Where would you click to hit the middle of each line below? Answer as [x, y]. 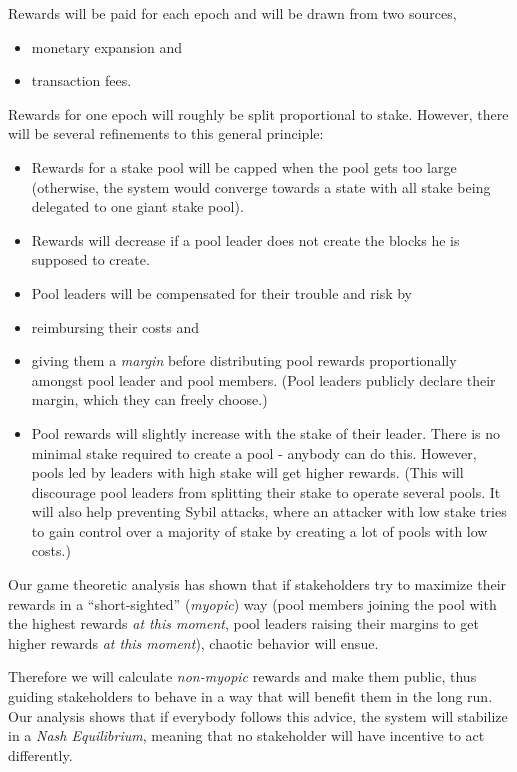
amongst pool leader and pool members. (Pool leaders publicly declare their [263, 379]
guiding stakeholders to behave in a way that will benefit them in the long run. [250, 696]
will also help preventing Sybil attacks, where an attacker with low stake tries [269, 511]
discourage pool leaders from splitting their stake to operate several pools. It [266, 491]
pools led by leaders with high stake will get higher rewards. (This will [247, 472]
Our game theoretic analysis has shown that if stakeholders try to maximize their [257, 584]
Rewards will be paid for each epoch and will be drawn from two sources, [232, 13]
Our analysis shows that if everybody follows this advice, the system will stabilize [258, 715]
